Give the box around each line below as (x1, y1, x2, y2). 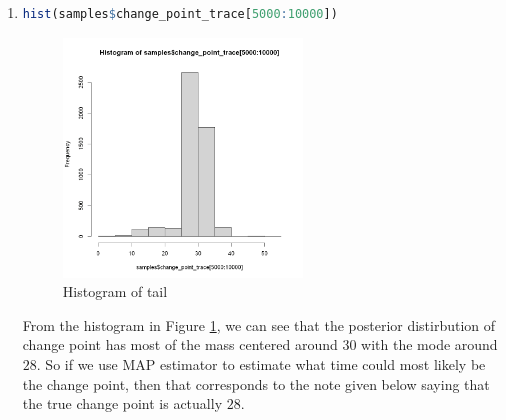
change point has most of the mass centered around (22, 334, 338, 355)
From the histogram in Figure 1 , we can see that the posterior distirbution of (22, 314, 496, 335)
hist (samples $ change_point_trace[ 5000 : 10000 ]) (22, 7, 338, 21)
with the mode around (361, 334, 498, 355)
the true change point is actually (22, 393, 223, 414)
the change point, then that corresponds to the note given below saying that (22, 373, 490, 394)
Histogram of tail (62, 281, 168, 302)
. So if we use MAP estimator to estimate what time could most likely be (36, 354, 486, 375)
